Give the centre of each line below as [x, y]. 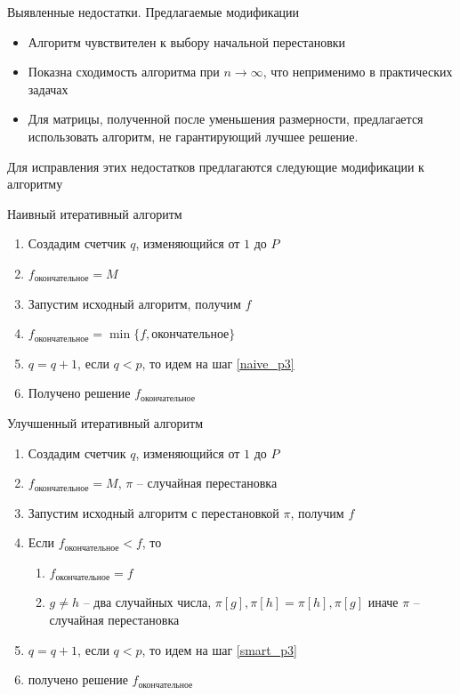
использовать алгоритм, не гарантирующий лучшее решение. [193, 136]
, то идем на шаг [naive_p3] [218, 363]
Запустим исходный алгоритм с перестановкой [153, 512]
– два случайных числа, [147, 602]
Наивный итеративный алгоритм [95, 213]
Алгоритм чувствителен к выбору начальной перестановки [187, 41]
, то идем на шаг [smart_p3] [219, 649]
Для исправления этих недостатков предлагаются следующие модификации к [216, 166]
